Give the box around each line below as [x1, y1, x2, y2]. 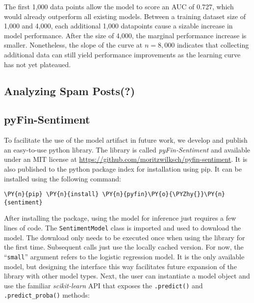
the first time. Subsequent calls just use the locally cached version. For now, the [4, 242, 244, 252]
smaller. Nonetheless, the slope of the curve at [4, 40, 143, 50]
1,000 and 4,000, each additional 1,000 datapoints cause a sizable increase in [4, 21, 233, 31]
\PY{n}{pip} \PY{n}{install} [4, 191, 99, 198]
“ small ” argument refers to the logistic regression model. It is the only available [4, 251, 245, 261]
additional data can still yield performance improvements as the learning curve [4, 49, 241, 59]
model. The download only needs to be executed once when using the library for [4, 232, 245, 242]
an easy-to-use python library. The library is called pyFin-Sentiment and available [4, 144, 251, 154]
